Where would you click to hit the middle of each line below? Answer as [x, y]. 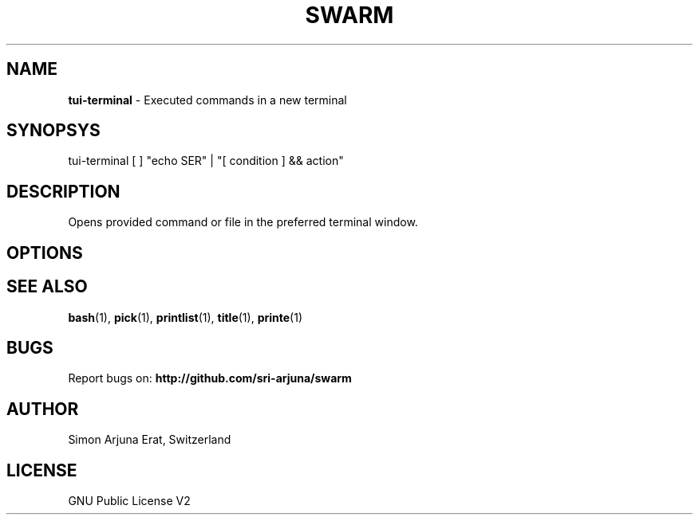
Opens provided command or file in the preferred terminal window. [243, 222]
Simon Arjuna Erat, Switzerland [150, 440]
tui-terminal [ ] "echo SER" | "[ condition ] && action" [206, 161]
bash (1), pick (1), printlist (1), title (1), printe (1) [185, 317]
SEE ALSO [47, 287]
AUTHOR [43, 409]
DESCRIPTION [63, 191]
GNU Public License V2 [129, 501]
